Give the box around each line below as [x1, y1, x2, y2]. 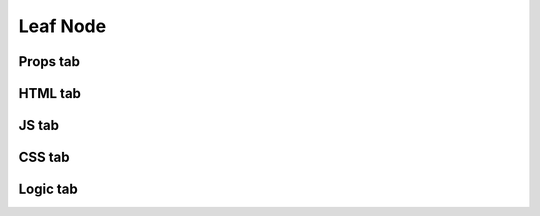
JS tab [18, 117, 60, 134]
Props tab [18, 53, 80, 70]
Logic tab [18, 181, 79, 198]
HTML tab [18, 85, 82, 102]
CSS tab [18, 149, 70, 166]
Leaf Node [18, 15, 107, 37]
